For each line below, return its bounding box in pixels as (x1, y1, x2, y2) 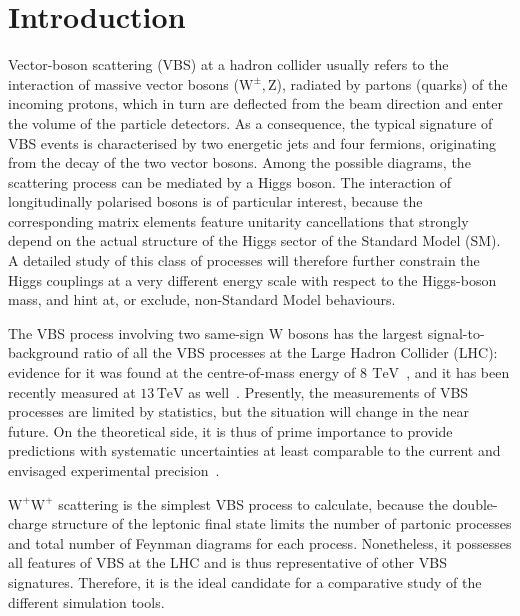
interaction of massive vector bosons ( (8, 73, 239, 94)
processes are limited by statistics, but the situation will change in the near (8, 401, 470, 422)
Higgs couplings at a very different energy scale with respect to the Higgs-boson (8, 269, 497, 290)
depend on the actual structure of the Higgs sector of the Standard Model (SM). (8, 230, 501, 251)
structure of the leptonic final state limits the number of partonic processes (51, 513, 512, 534)
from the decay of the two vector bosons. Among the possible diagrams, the (8, 152, 471, 173)
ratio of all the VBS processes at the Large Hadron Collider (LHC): (83, 342, 498, 363)
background (8, 342, 79, 363)
